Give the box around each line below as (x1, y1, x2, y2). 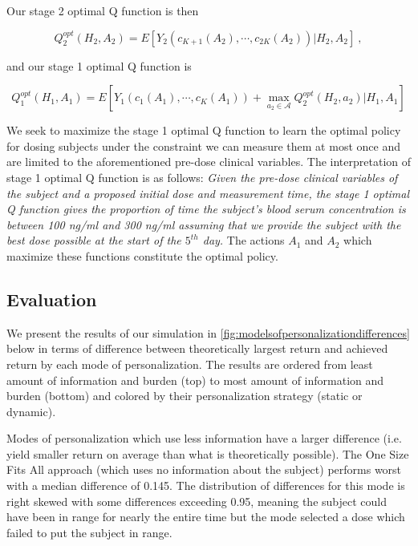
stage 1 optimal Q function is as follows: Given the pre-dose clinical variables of (6, 168, 398, 185)
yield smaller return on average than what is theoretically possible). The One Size (6, 445, 409, 462)
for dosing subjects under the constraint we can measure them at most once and (6, 137, 400, 154)
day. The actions (202, 232, 285, 249)
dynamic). (6, 402, 56, 419)
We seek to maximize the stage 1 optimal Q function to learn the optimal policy (6, 122, 401, 139)
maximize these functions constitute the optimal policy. (6, 247, 278, 264)
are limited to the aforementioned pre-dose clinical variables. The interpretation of (6, 153, 411, 170)
